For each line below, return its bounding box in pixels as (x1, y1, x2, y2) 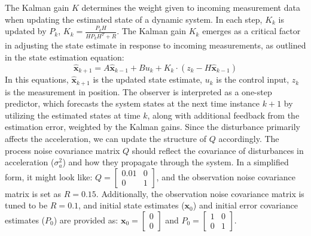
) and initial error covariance (193, 199, 298, 211)
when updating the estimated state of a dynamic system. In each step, (5, 13, 263, 25)
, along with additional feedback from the (147, 108, 300, 121)
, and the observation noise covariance (156, 170, 295, 183)
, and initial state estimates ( (78, 199, 185, 211)
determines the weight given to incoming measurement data (81, 1, 300, 13)
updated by (5, 25, 47, 37)
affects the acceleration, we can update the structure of (5, 132, 207, 144)
